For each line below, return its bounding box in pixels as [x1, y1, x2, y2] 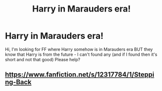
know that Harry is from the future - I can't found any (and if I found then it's [5, 52, 158, 57]
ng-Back [5, 78, 32, 86]
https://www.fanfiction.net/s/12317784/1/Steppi [5, 71, 154, 79]
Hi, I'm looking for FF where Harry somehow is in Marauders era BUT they [5, 46, 153, 52]
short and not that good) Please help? [5, 56, 81, 62]
